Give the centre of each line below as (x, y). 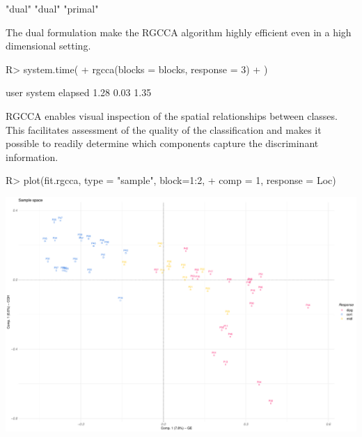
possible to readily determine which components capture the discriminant (162, 143)
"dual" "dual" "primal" (52, 8)
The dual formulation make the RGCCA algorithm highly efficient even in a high (179, 32)
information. (32, 156)
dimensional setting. (48, 46)
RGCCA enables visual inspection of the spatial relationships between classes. (172, 115)
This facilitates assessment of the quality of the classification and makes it (164, 129)
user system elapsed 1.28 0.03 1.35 (79, 92)
